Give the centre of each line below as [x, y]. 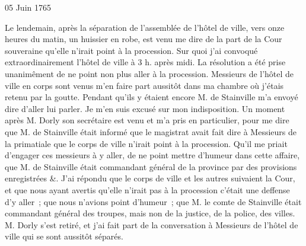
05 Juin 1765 [28, 7]
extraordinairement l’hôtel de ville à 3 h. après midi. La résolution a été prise [145, 62]
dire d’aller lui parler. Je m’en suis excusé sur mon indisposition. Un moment [145, 108]
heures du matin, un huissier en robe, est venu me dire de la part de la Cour [144, 39]
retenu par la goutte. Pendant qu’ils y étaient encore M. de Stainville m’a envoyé [152, 97]
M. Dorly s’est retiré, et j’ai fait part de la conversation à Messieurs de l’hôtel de [152, 224]
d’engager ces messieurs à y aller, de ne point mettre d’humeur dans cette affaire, [152, 155]
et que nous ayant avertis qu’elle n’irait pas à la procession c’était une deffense [147, 189]
